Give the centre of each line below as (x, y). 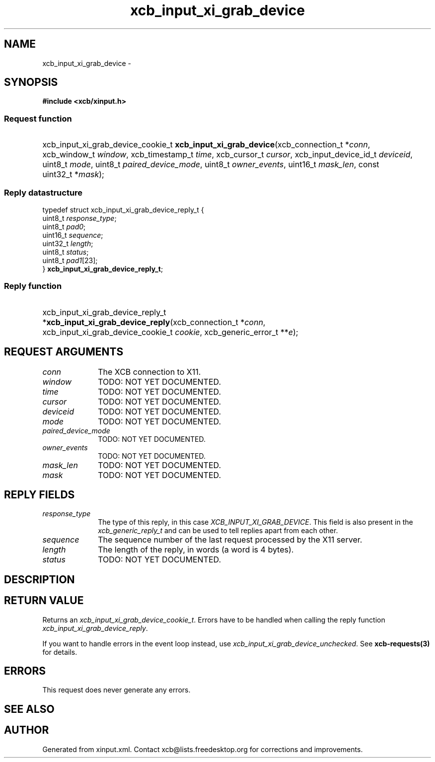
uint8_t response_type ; (79, 218)
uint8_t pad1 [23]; (70, 260)
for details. (60, 652)
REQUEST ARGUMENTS (64, 352)
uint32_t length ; (68, 243)
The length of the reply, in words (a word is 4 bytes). (196, 550)
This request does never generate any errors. (116, 690)
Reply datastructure (43, 192)
